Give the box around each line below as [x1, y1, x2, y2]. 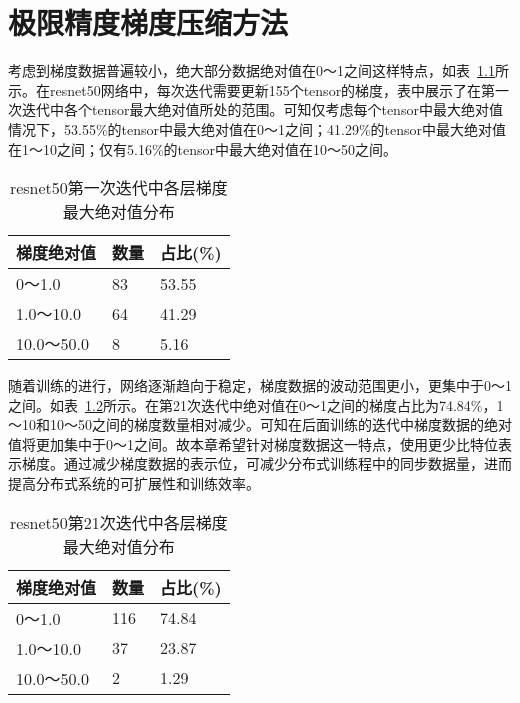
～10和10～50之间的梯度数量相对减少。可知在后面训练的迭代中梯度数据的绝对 [8, 414, 512, 435]
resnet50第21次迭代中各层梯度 [9, 510, 228, 534]
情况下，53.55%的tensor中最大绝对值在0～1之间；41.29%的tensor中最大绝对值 [8, 118, 507, 139]
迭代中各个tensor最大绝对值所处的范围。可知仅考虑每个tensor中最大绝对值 [21, 99, 503, 120]
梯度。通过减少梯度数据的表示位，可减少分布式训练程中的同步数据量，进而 [21, 453, 512, 474]
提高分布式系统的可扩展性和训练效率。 [8, 473, 260, 494]
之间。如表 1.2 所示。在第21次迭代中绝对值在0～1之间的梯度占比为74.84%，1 [8, 394, 504, 415]
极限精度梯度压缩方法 [8, 2, 289, 43]
